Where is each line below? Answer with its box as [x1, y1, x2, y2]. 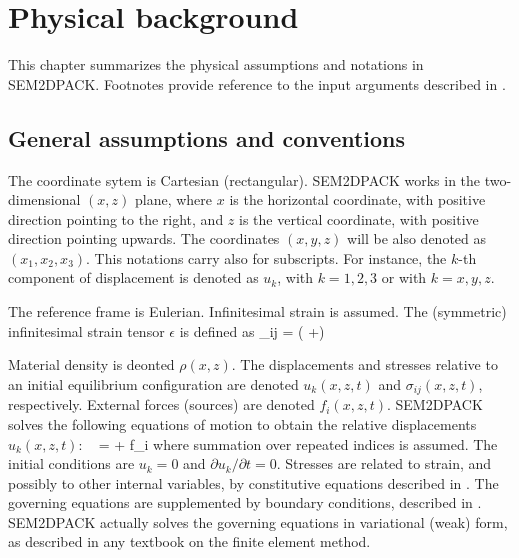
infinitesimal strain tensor [8, 320, 165, 341]
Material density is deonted [8, 354, 175, 375]
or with [381, 267, 427, 288]
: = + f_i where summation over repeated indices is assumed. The [78, 433, 498, 454]
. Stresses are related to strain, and [276, 453, 492, 474]
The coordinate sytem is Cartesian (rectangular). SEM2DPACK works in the [8, 169, 481, 190]
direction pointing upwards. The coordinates [8, 228, 280, 249]
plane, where [134, 189, 213, 210]
